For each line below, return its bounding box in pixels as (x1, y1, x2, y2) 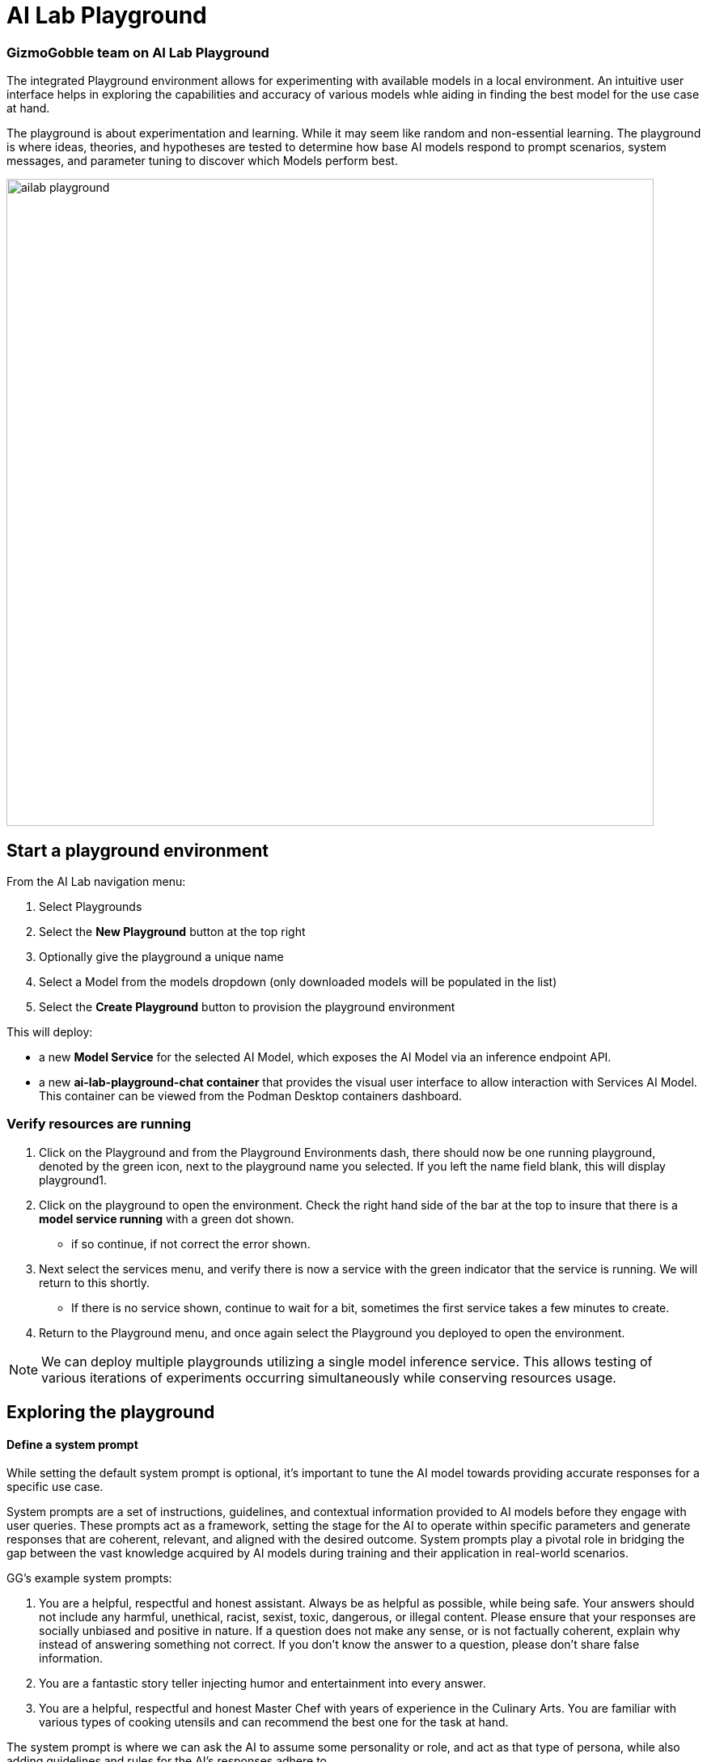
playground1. (39, 1172, 108, 1187)
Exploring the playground (6, 1402, 215, 1423)
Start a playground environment (6, 840, 269, 861)
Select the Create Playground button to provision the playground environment (39, 999, 455, 1014)
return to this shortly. (39, 1275, 150, 1290)
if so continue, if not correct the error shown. (71, 1236, 311, 1251)
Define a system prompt (6, 1437, 138, 1451)
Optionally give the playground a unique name (39, 949, 284, 964)
